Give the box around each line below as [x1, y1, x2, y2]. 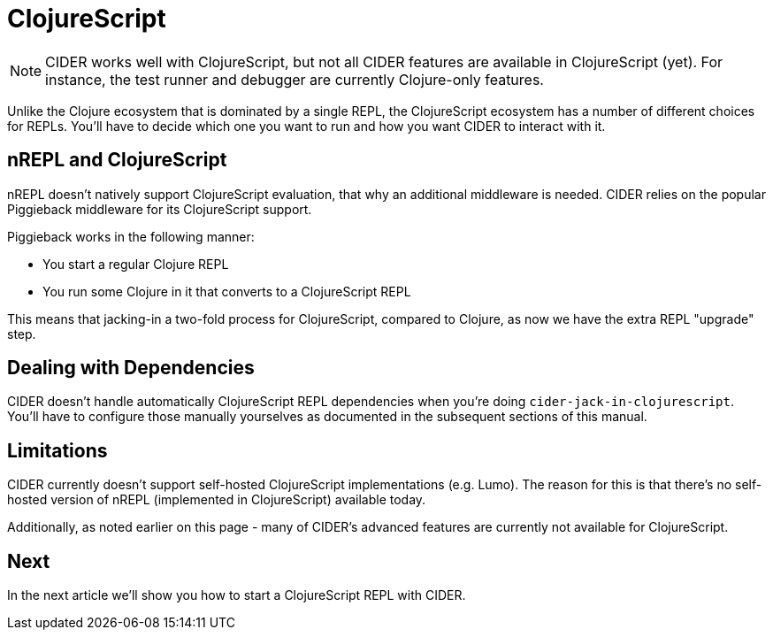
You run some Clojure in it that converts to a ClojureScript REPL [42, 283, 411, 299]
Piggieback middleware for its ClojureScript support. [7, 201, 312, 217]
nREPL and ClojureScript [7, 149, 227, 172]
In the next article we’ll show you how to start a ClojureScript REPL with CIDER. [7, 587, 466, 603]
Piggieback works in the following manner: [7, 228, 255, 244]
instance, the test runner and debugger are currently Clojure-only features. [45, 70, 544, 88]
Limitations [7, 439, 108, 462]
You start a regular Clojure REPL [42, 256, 229, 272]
